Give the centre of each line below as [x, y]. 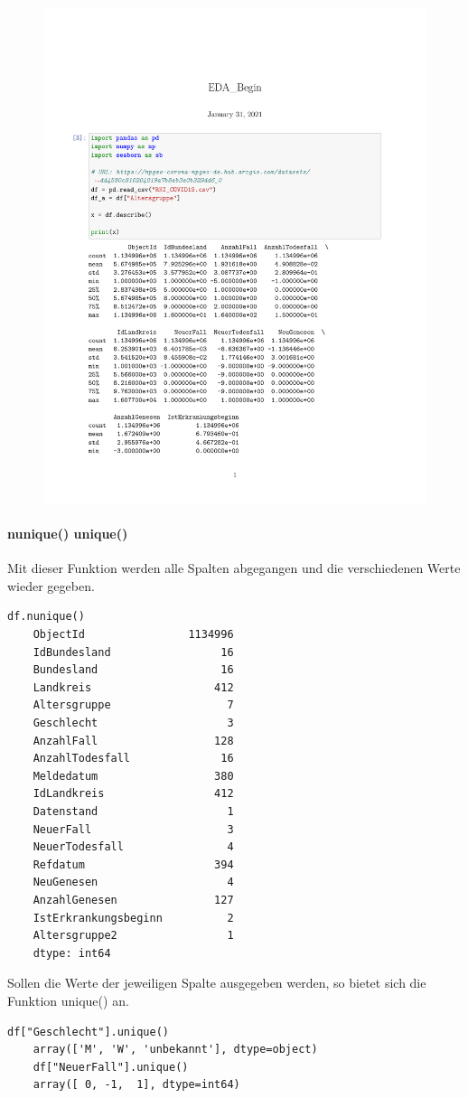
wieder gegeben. [51, 585]
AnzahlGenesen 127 [133, 900]
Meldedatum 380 [133, 776]
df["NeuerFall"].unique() [111, 1067]
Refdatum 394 [133, 864]
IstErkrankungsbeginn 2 [133, 918]
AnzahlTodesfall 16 [133, 759]
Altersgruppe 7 [133, 705]
